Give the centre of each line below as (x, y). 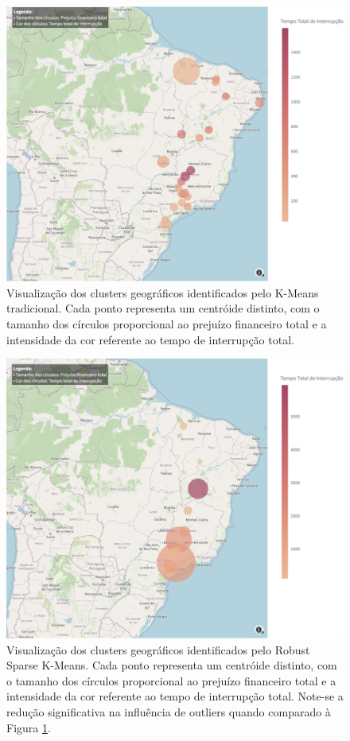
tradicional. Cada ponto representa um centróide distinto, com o (163, 308)
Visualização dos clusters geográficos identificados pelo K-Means (163, 292)
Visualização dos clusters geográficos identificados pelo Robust (158, 649)
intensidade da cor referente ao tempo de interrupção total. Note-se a (175, 696)
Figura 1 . (29, 727)
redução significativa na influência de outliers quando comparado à (169, 712)
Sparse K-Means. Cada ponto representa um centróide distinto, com (172, 665)
